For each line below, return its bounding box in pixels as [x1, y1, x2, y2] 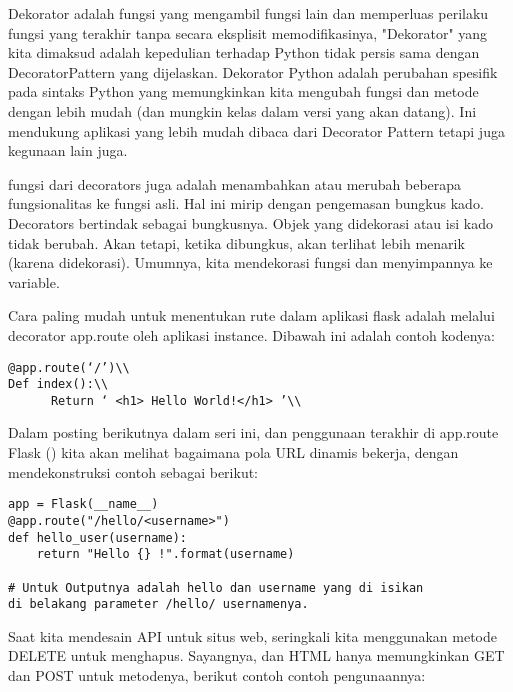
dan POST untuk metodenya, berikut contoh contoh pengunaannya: [8, 665, 426, 686]
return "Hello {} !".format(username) [36, 547, 295, 562]
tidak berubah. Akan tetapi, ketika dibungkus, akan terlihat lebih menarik [8, 232, 465, 253]
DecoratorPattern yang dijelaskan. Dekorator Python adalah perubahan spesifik [8, 61, 498, 82]
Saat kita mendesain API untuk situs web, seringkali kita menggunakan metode [8, 625, 498, 646]
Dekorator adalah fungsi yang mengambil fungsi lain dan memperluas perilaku [8, 3, 489, 23]
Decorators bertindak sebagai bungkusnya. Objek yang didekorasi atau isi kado [8, 212, 493, 233]
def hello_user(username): [8, 530, 187, 545]
